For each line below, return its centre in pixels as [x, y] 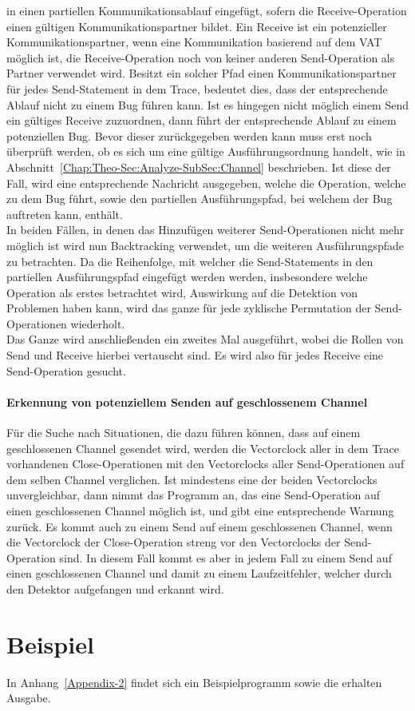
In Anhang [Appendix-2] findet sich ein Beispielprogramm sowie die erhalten [194, 682]
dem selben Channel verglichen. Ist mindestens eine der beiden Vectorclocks [192, 479]
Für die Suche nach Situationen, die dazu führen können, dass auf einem [184, 433]
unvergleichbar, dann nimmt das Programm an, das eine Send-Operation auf [194, 495]
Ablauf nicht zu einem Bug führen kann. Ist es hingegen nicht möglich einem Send [207, 104]
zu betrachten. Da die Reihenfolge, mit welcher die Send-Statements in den [190, 261]
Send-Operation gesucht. [66, 370]
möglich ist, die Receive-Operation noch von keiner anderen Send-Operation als [201, 57]
